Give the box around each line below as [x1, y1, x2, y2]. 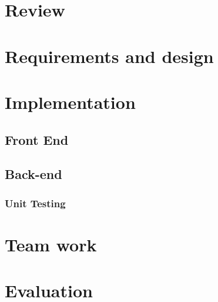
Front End [5, 130, 69, 148]
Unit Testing [5, 195, 66, 210]
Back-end [5, 165, 62, 183]
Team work [5, 232, 97, 256]
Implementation [5, 89, 136, 114]
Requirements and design [5, 44, 214, 68]
